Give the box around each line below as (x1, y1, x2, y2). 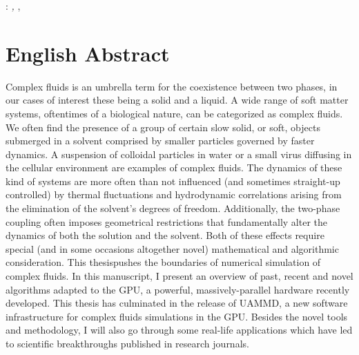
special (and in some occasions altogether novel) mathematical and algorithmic (6, 241, 339, 256)
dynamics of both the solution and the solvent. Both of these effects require (6, 228, 324, 242)
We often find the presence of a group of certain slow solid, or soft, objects (6, 119, 320, 134)
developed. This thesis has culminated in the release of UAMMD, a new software (6, 296, 348, 310)
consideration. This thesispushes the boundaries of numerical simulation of (6, 255, 321, 269)
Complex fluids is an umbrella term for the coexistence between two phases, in (6, 79, 338, 93)
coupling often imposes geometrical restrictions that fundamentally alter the (6, 214, 327, 229)
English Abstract (6, 39, 170, 67)
